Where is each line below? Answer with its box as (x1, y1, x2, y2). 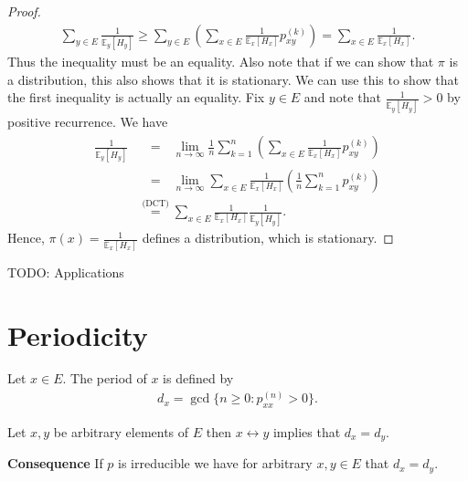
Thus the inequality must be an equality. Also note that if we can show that (7, 51, 434, 70)
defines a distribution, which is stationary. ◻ (142, 228, 394, 247)
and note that (303, 88, 381, 107)
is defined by (163, 369, 234, 388)
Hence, (7, 228, 45, 247)
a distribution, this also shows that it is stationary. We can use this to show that (7, 69, 459, 89)
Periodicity (7, 316, 148, 353)
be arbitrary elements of (53, 422, 189, 441)
